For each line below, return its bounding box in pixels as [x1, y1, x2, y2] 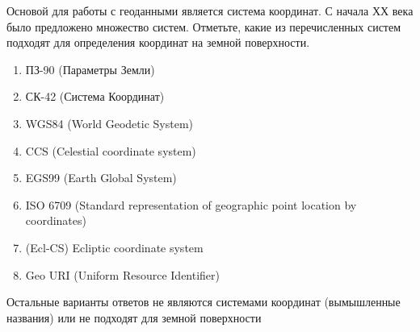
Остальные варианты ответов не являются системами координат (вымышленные [6, 293, 401, 310]
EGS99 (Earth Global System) [25, 169, 177, 186]
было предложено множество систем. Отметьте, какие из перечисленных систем [6, 18, 401, 35]
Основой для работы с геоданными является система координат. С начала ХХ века [6, 2, 414, 19]
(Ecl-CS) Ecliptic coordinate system [25, 239, 204, 255]
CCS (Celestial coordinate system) [25, 142, 196, 159]
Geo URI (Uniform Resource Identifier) [25, 266, 220, 283]
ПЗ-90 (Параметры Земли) [25, 60, 155, 77]
